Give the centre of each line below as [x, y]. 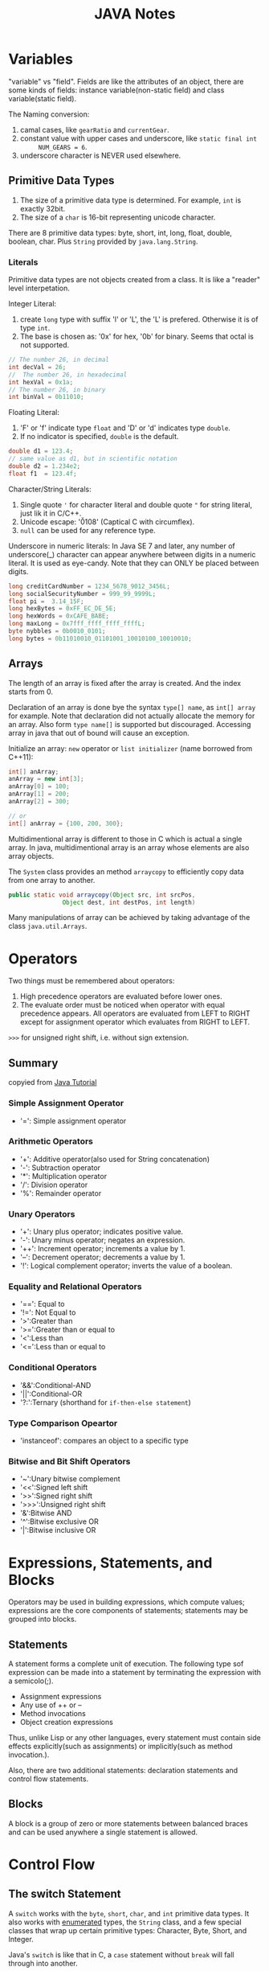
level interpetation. [39, 288]
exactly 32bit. [43, 208]
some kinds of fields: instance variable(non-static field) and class [116, 90]
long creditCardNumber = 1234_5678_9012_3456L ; [90, 586]
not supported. [45, 345]
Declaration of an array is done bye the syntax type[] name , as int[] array [132, 707]
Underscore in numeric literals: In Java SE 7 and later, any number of [122, 546]
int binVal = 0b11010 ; [46, 397]
